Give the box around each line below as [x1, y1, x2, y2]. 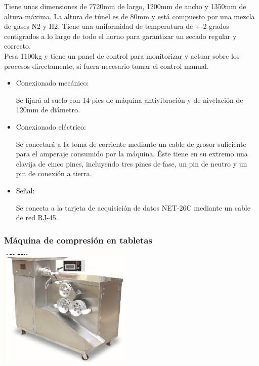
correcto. [4, 40, 31, 51]
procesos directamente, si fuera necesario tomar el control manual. [4, 60, 209, 71]
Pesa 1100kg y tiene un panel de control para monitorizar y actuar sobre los [4, 50, 240, 61]
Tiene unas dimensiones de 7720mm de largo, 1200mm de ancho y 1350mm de [4, 1, 246, 11]
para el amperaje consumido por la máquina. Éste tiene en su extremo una [16, 148, 248, 159]
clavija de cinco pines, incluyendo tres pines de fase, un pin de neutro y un [16, 158, 247, 169]
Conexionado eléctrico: [16, 121, 86, 132]
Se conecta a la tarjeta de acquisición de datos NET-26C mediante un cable [16, 202, 250, 213]
